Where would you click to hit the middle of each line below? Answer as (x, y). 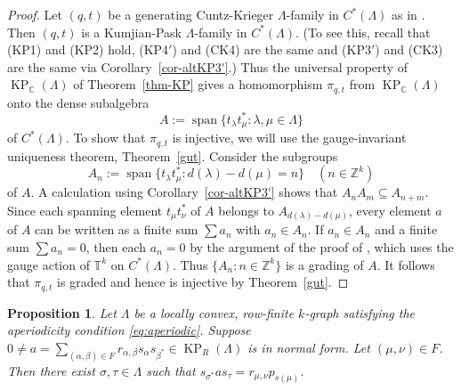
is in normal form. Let (309, 347)
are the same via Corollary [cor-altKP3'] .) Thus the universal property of (207, 66)
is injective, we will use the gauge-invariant (289, 138)
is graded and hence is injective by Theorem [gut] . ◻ (203, 282)
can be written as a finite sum (117, 229)
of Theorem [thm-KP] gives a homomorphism (198, 84)
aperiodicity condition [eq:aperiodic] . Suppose (129, 330)
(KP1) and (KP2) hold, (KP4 (88, 49)
